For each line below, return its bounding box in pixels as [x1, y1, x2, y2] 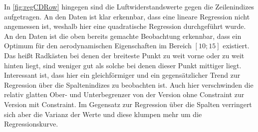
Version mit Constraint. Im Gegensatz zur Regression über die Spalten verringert [4, 99, 252, 109]
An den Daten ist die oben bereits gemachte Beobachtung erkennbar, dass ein [4, 30, 242, 41]
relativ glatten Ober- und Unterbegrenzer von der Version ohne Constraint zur [4, 89, 245, 100]
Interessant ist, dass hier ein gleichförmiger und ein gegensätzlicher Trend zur [4, 70, 241, 80]
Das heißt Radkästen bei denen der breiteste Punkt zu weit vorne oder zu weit [4, 50, 245, 60]
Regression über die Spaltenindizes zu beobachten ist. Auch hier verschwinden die [4, 79, 254, 90]
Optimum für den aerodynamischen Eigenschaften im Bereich [4, 40, 192, 51]
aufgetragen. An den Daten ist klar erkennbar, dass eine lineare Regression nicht [4, 11, 250, 21]
